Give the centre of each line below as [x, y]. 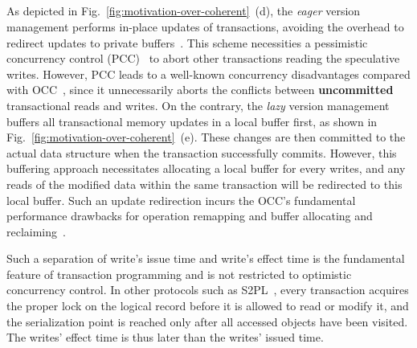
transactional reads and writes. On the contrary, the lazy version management [198, 105]
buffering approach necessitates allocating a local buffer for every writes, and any [206, 168]
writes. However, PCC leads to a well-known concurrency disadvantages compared [208, 74]
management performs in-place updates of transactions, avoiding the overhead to [205, 26]
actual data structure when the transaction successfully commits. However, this [202, 152]
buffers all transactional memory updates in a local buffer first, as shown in [192, 121]
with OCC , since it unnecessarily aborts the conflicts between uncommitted [200, 90]
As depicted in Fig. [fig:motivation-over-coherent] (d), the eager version [184, 11]
